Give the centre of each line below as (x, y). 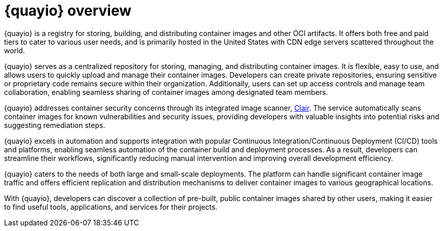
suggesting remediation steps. (55, 125)
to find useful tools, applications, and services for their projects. (111, 207)
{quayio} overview (68, 11)
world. (15, 50)
